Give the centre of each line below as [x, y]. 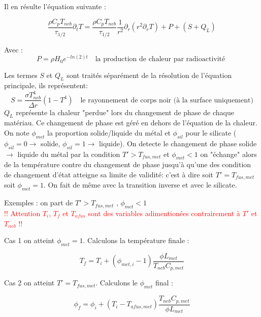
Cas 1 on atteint [29, 240]
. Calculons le [117, 283]
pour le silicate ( [211, 132]
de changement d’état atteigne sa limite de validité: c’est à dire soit [109, 174]
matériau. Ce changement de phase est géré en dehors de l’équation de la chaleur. [131, 123]
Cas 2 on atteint [29, 283]
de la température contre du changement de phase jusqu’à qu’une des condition [128, 164]
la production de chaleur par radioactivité [160, 59]
